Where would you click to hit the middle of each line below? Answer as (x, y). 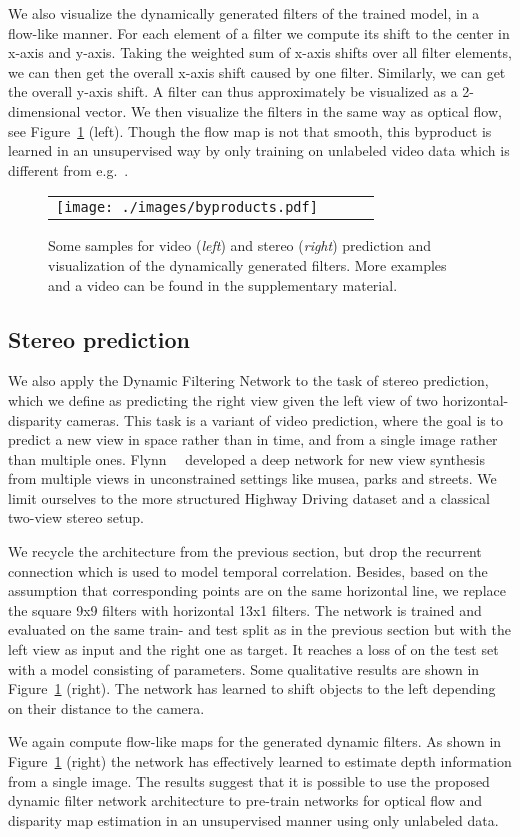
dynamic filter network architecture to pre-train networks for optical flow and (245, 800)
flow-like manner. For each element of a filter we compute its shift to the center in (259, 32)
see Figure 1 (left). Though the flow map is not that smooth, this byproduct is (250, 130)
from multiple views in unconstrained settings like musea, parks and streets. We (252, 478)
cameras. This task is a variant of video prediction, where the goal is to (284, 419)
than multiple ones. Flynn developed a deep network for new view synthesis (246, 458)
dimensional (44, 110)
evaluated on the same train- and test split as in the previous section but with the (259, 629)
